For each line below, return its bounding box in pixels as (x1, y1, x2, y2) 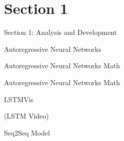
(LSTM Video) (4, 111, 49, 121)
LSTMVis (4, 94, 34, 104)
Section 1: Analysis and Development (4, 27, 117, 37)
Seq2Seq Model (4, 127, 50, 138)
